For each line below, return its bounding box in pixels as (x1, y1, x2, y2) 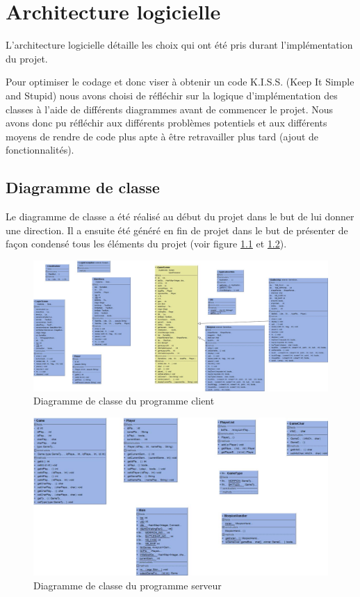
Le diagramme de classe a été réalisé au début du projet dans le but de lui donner (6, 209, 354, 224)
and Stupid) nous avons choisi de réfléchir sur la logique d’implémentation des (6, 88, 338, 102)
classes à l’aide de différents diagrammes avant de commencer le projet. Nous (6, 101, 334, 116)
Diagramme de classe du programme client (33, 393, 215, 408)
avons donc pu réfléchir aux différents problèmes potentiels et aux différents (6, 115, 327, 130)
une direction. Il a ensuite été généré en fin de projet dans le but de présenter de (6, 222, 348, 237)
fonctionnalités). (6, 142, 74, 157)
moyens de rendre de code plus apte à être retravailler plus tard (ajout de (6, 129, 319, 143)
